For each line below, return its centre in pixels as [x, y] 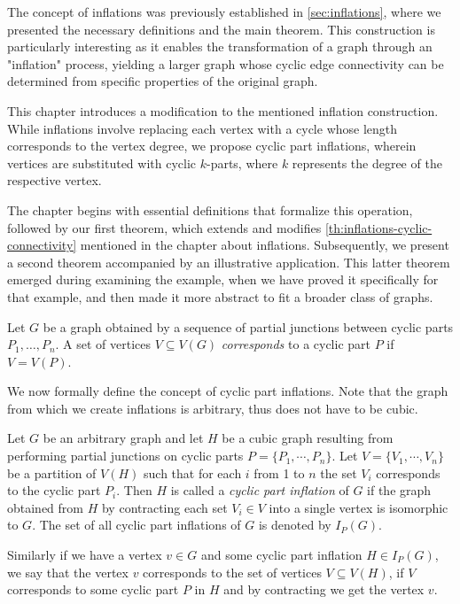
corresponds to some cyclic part [93, 589]
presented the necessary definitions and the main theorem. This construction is [221, 29]
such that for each [193, 472]
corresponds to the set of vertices [232, 572]
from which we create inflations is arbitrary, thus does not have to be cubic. [213, 408]
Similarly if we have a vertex [85, 555]
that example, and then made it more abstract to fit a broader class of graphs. [220, 296]
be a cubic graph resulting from [308, 438]
